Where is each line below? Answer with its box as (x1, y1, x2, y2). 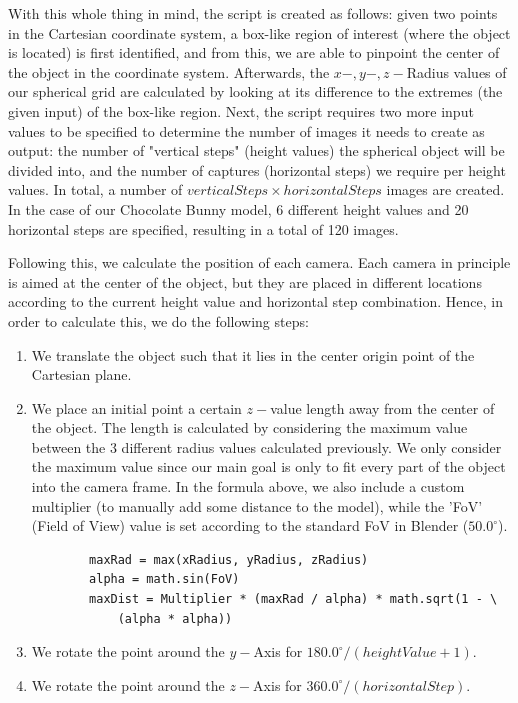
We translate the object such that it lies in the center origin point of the (31, 344, 475, 365)
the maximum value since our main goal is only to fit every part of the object (31, 456, 506, 477)
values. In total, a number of (8, 179, 183, 200)
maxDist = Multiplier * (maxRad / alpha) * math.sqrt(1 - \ (89, 592, 498, 607)
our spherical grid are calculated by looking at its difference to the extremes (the (8, 81, 503, 102)
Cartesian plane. (31, 364, 132, 385)
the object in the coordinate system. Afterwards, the (8, 61, 330, 82)
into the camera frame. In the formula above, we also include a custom (31, 476, 465, 497)
